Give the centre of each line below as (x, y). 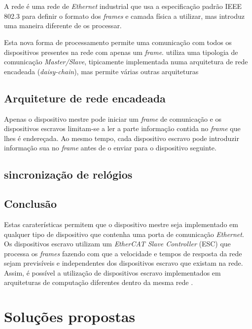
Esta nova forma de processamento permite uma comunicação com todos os (118, 42)
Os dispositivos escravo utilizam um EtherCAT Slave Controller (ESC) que (117, 244)
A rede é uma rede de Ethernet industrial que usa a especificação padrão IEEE (123, 6)
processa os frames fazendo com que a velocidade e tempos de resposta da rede (123, 253)
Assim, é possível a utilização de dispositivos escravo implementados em (112, 272)
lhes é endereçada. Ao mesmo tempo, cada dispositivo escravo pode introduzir (122, 138)
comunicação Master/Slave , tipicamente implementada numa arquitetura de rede (126, 62)
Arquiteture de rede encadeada (85, 98)
